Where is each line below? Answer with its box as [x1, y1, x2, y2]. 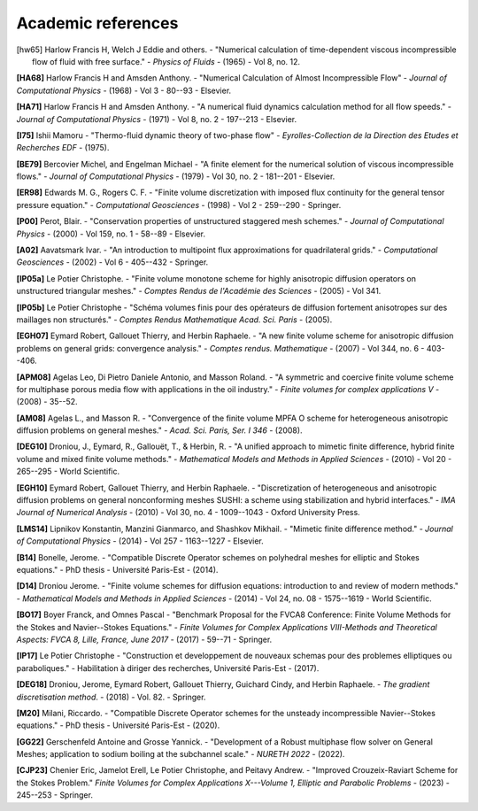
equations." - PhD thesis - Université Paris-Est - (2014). [16, 565, 219, 575]
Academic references [16, 13, 179, 33]
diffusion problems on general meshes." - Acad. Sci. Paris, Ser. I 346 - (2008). [16, 425, 303, 436]
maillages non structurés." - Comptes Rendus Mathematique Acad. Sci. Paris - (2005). [16, 314, 333, 325]
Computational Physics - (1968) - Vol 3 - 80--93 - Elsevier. [16, 85, 232, 96]
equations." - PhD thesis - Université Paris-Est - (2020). [16, 720, 220, 730]
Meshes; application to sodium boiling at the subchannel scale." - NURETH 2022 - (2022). [16, 749, 345, 760]
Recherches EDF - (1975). [16, 143, 110, 153]
